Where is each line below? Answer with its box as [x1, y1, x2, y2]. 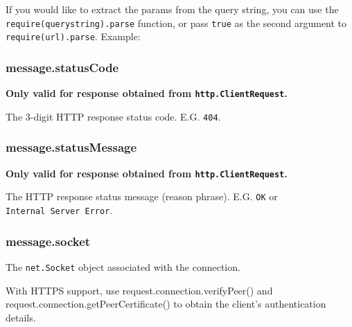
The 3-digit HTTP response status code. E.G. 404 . [6, 109, 221, 123]
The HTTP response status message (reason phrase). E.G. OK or [6, 189, 278, 204]
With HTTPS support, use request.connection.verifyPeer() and [6, 283, 273, 297]
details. [6, 310, 36, 324]
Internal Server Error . [6, 202, 113, 217]
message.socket [6, 232, 91, 249]
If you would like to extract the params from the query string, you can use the [6, 2, 339, 16]
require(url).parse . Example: [6, 29, 141, 44]
